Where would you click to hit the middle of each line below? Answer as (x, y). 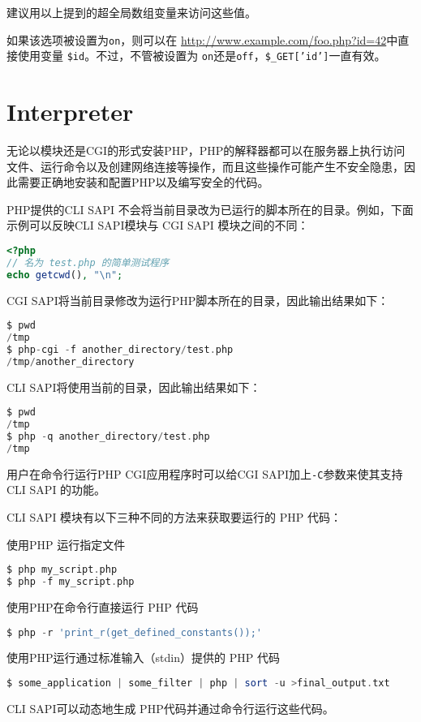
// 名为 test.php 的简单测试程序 (88, 262)
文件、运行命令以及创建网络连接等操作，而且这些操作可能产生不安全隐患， (205, 166)
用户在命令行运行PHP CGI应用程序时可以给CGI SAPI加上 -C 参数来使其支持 (205, 473)
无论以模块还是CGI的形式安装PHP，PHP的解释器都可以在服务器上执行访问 (206, 150)
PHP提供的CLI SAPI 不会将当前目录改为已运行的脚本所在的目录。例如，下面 (210, 209)
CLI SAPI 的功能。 (56, 490)
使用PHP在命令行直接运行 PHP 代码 (103, 607)
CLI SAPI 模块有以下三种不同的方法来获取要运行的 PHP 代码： (174, 517)
